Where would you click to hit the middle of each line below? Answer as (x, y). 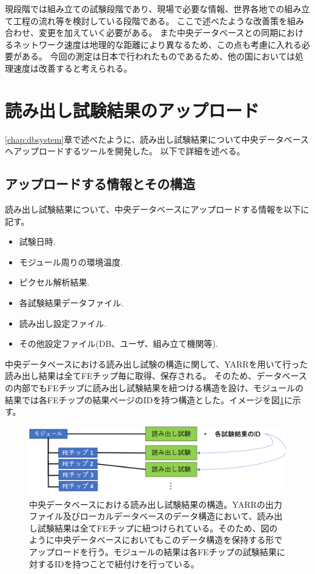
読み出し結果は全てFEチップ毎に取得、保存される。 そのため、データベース (156, 376)
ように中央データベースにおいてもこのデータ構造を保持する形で (156, 540)
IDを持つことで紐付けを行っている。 (127, 563)
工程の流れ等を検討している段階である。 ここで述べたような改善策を (150, 20)
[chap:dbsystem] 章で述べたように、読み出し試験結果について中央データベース (157, 139)
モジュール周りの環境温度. (71, 261)
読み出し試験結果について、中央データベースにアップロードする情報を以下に (157, 209)
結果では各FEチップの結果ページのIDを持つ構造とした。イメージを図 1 (144, 399)
